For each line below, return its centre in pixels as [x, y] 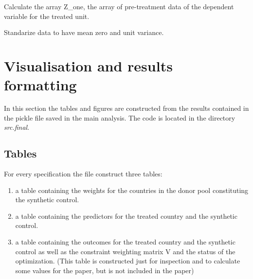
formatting [40, 85]
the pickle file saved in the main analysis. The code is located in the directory [120, 117]
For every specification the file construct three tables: [83, 174]
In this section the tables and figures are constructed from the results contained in [126, 108]
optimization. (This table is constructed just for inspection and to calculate [128, 261]
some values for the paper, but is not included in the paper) [105, 270]
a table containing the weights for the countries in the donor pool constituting [132, 190]
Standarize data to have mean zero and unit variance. [84, 32]
